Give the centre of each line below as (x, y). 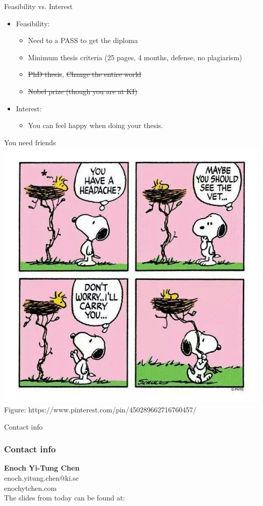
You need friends (30, 142)
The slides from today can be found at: (64, 498)
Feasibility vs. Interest (38, 6)
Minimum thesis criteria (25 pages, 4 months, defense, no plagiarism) (135, 57)
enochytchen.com (30, 488)
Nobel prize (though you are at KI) (83, 91)
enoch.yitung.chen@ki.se (41, 477)
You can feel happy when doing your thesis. (96, 125)
